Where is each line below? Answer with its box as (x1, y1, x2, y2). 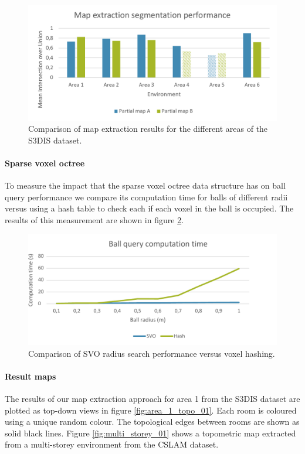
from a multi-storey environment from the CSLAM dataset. (5, 438, 219, 450)
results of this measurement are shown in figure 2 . (5, 213, 184, 226)
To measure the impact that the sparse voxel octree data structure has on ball (5, 179, 286, 192)
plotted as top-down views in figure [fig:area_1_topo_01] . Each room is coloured (5, 404, 297, 416)
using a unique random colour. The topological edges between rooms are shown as (5, 415, 300, 428)
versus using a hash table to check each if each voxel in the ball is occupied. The (5, 202, 294, 214)
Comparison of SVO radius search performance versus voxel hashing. (28, 347, 275, 359)
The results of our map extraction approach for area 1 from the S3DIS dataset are (5, 392, 300, 405)
